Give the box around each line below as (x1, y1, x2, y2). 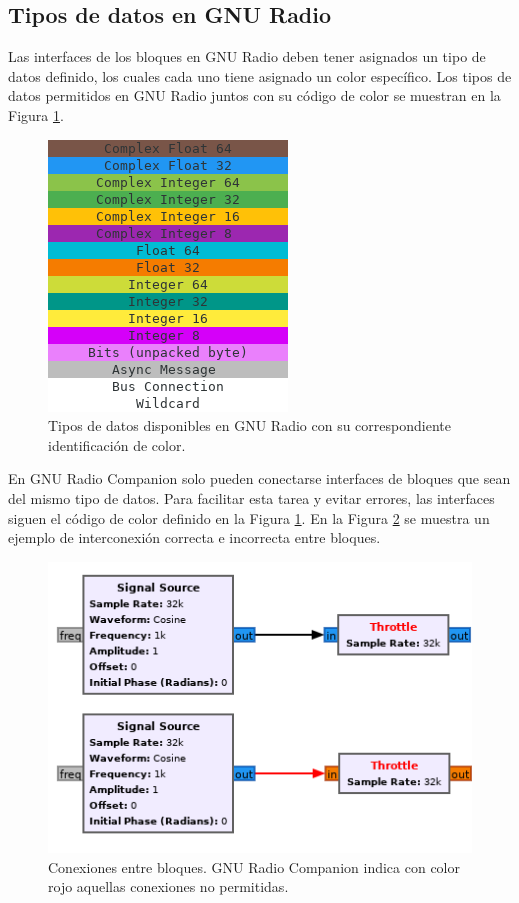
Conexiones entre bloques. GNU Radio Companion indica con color (48, 856, 460, 877)
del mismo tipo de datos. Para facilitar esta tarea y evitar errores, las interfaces (8, 487, 495, 508)
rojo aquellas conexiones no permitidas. (48, 876, 289, 897)
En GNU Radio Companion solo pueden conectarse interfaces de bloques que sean (8, 468, 511, 489)
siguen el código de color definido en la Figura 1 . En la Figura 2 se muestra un (8, 507, 490, 528)
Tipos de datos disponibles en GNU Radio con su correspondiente (48, 415, 451, 436)
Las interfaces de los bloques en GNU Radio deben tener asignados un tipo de (8, 46, 486, 67)
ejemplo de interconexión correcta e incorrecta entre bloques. (8, 527, 381, 548)
